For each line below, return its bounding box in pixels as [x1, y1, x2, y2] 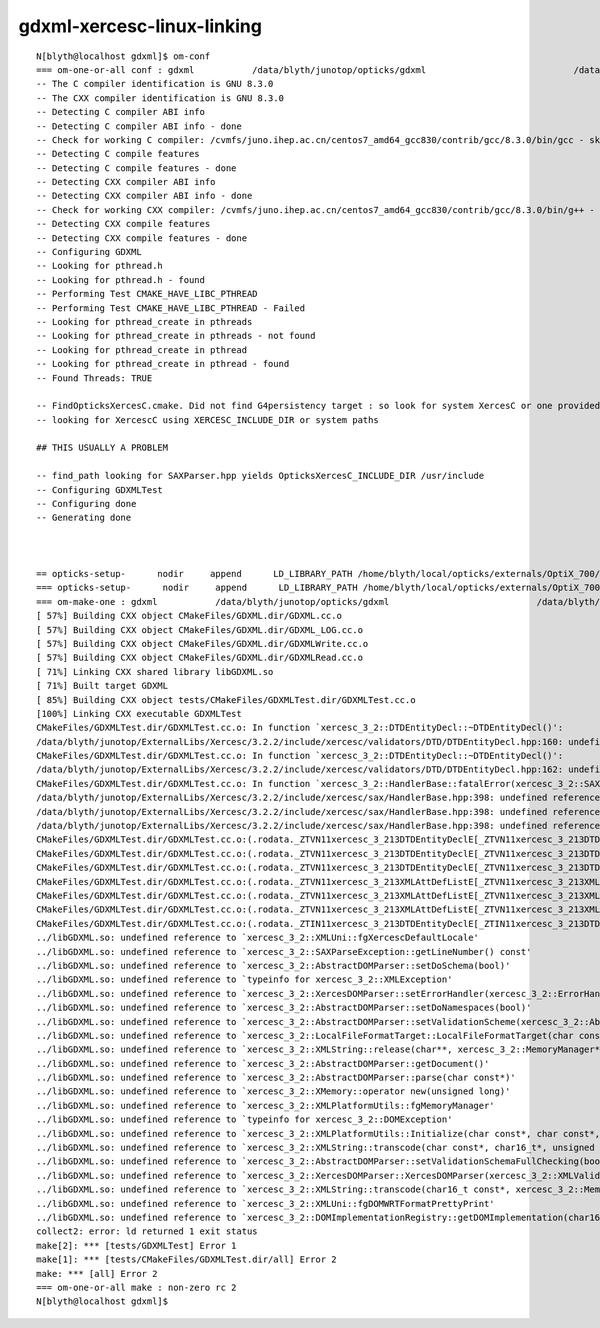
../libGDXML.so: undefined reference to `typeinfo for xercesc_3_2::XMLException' [36, 974, 453, 985]
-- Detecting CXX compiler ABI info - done [36, 190, 253, 202]
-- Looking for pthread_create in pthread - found [36, 358, 290, 370]
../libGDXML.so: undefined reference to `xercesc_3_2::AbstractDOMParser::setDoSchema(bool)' [36, 960, 511, 971]
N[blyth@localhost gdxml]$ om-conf [36, 50, 211, 62]
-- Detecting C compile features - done [36, 162, 237, 174]
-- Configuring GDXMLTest [36, 484, 164, 495]
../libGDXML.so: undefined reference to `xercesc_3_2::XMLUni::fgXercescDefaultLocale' [36, 932, 480, 944]
